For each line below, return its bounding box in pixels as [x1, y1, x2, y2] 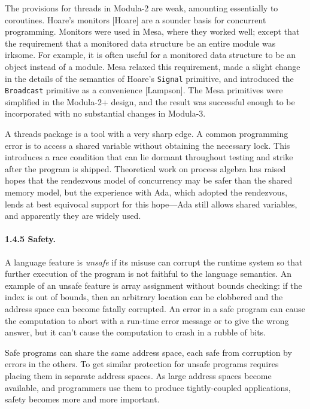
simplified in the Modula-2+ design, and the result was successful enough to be [5, 95, 295, 108]
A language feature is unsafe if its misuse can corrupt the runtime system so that [5, 255, 303, 268]
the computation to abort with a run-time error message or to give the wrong [5, 314, 289, 326]
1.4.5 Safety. [5, 233, 56, 245]
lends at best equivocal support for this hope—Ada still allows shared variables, [5, 197, 297, 210]
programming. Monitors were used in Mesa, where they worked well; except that [5, 25, 300, 38]
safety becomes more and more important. [5, 393, 160, 405]
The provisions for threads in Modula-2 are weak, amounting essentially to [5, 2, 278, 14]
